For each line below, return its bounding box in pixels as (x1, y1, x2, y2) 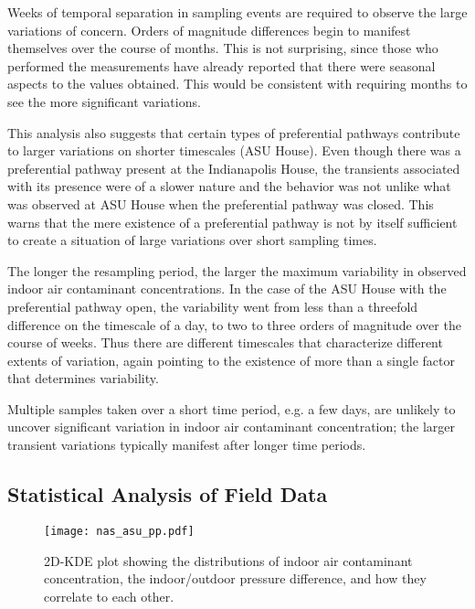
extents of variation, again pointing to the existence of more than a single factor (7, 350, 455, 369)
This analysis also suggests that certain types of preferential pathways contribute (7, 123, 460, 142)
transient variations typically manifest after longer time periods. (7, 435, 366, 454)
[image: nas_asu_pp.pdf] (44, 524, 195, 538)
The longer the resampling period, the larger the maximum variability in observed (7, 261, 467, 280)
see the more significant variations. (7, 91, 201, 111)
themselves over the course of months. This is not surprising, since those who (7, 38, 438, 58)
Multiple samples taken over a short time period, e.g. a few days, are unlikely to (7, 399, 456, 418)
